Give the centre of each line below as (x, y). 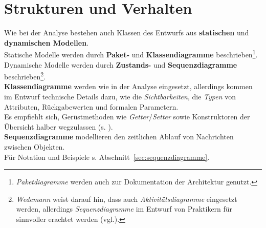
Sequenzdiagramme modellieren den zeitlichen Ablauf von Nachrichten (119, 137)
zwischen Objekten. (35, 146)
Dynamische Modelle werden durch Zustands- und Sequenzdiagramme (121, 64)
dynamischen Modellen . (47, 42)
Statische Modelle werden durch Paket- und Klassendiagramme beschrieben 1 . (131, 54)
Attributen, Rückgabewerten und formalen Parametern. (91, 106)
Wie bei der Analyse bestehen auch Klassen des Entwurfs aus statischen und (127, 33)
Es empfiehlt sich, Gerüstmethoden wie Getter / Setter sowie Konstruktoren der (127, 117)
